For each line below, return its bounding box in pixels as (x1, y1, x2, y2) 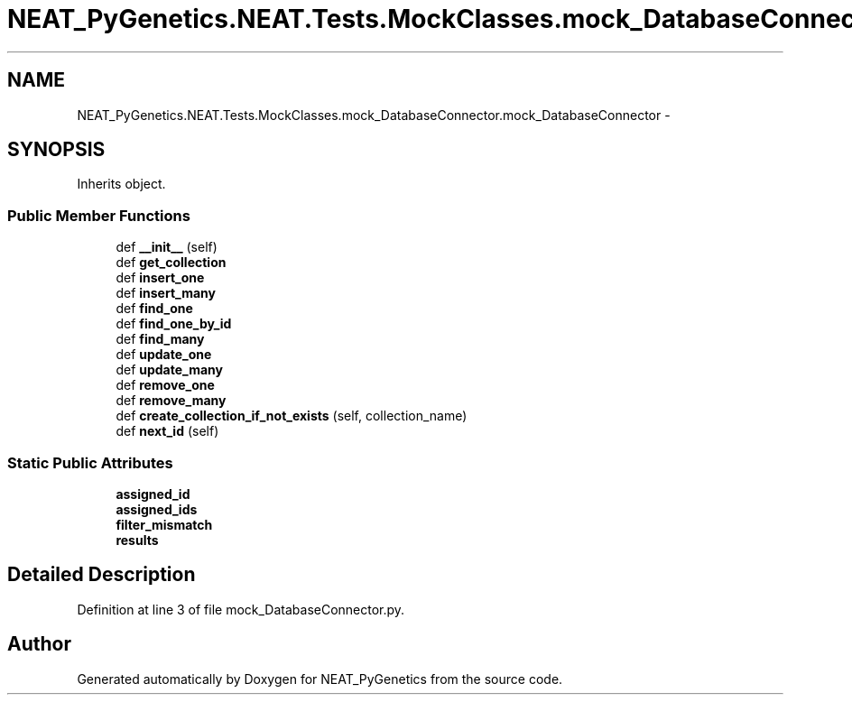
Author (7, 633, 71, 656)
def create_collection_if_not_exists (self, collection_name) (116, 408, 468, 424)
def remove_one (116, 377, 215, 393)
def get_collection (116, 254, 227, 271)
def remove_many (116, 393, 227, 409)
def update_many (116, 362, 224, 378)
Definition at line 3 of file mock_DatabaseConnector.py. (77, 601, 405, 617)
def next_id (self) (116, 423, 219, 439)
